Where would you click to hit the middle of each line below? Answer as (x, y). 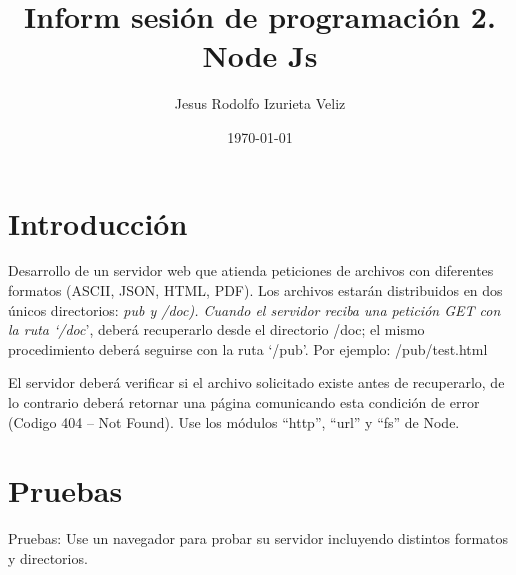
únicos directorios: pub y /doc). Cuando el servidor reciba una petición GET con (254, 309)
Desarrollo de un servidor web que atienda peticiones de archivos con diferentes (251, 270)
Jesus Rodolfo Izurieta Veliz (260, 103)
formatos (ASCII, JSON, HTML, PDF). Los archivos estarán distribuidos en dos (255, 290)
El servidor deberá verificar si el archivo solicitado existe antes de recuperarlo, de (256, 382)
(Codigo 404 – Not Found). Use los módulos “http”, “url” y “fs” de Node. (234, 421)
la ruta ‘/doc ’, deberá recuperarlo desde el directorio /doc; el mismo (216, 329)
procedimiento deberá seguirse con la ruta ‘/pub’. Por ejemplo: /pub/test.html (248, 348)
